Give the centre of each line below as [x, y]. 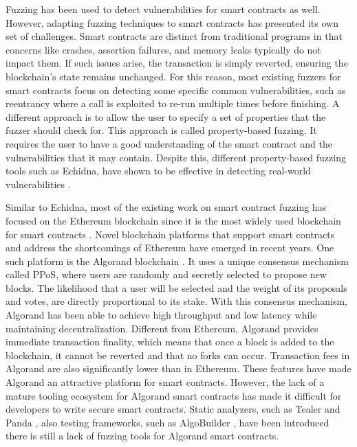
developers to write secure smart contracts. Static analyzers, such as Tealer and [173, 409]
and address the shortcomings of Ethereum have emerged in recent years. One [170, 248]
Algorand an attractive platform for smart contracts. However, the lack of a [165, 382]
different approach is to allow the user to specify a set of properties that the [166, 116]
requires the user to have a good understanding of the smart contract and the [169, 143]
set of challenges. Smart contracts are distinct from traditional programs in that [174, 36]
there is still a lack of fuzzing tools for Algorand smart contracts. [142, 436]
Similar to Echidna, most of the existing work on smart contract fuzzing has [166, 207]
